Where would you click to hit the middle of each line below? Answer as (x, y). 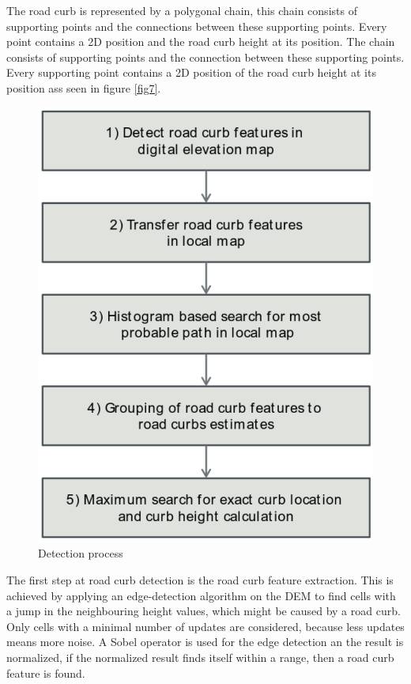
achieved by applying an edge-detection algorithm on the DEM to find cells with (201, 595)
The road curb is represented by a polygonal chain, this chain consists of (182, 10)
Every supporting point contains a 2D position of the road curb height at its (191, 72)
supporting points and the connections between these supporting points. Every (197, 26)
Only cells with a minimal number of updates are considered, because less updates (205, 626)
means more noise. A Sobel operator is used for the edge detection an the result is (205, 642)
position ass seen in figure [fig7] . (84, 87)
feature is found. (46, 673)
